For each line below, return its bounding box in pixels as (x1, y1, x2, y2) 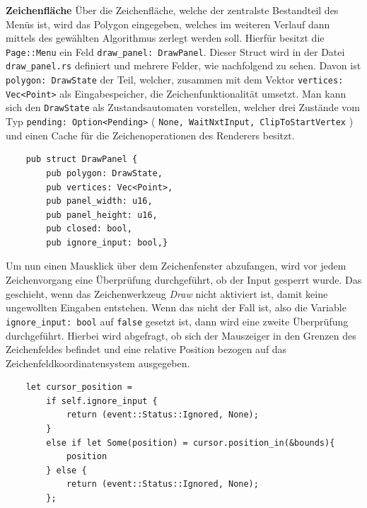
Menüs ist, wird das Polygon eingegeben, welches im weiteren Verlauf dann (6, 16, 330, 31)
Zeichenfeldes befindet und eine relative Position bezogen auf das (6, 342, 287, 357)
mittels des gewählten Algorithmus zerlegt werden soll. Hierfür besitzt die (6, 30, 325, 45)
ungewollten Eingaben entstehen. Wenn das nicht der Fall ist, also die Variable (6, 300, 346, 315)
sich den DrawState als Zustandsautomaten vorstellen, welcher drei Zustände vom (6, 100, 360, 115)
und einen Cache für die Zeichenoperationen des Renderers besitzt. (6, 127, 295, 142)
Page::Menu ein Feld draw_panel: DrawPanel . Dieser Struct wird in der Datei (6, 44, 345, 59)
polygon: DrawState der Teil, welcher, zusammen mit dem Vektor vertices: (6, 72, 344, 87)
